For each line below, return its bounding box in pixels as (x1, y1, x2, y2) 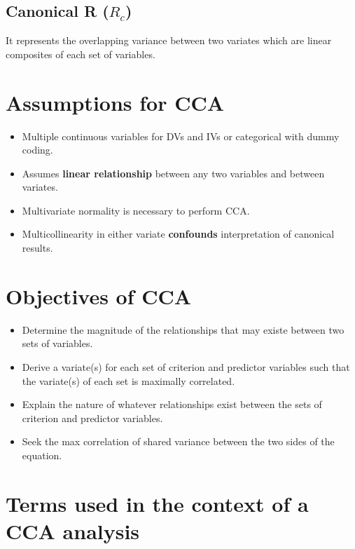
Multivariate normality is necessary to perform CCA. (22, 203, 250, 217)
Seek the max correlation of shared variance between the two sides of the (22, 434, 335, 449)
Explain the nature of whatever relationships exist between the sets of (22, 397, 322, 412)
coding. (22, 142, 53, 157)
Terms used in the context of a (6, 489, 309, 517)
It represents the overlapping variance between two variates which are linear (6, 33, 332, 48)
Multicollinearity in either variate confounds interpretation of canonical (22, 226, 335, 241)
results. (22, 240, 53, 255)
